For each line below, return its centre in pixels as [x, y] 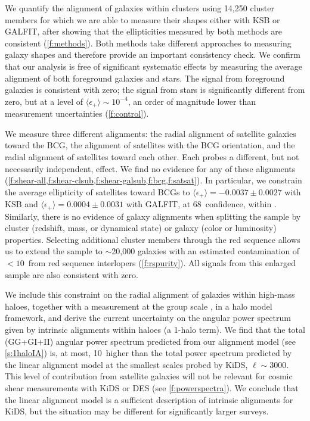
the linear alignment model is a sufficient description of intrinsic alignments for [149, 399]
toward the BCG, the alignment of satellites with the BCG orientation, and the [150, 145]
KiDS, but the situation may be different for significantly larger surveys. [137, 411]
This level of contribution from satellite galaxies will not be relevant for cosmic [149, 376]
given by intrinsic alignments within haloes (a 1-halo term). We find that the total [155, 330]
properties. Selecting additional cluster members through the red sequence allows [153, 239]
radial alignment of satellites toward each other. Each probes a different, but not [152, 156]
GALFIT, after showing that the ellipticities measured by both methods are [143, 31]
